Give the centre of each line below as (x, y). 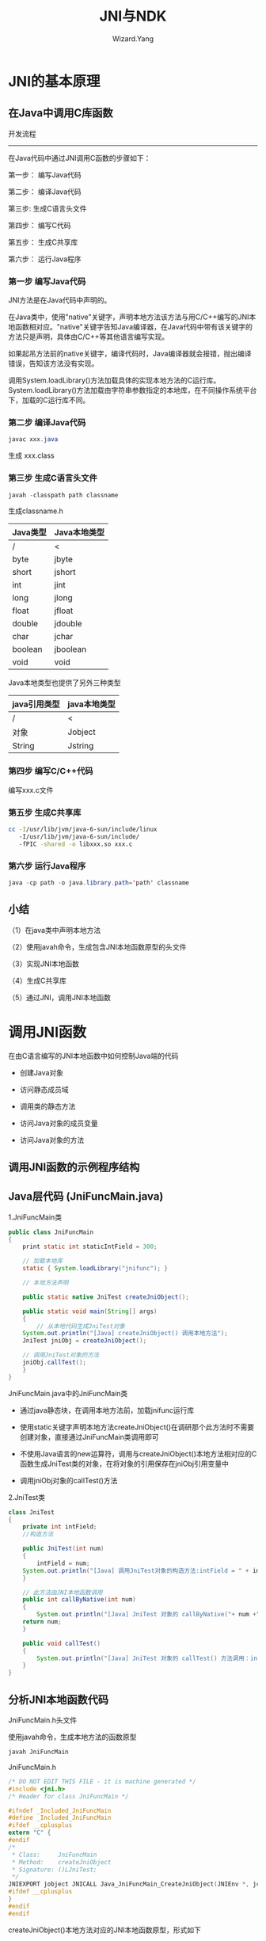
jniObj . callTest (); (55, 1363)
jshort (65, 573)
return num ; (42, 1622)
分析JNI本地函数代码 (59, 1699)
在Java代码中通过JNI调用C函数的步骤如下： (80, 158)
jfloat (64, 611)
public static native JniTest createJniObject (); (106, 1297)
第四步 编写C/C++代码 (51, 771)
